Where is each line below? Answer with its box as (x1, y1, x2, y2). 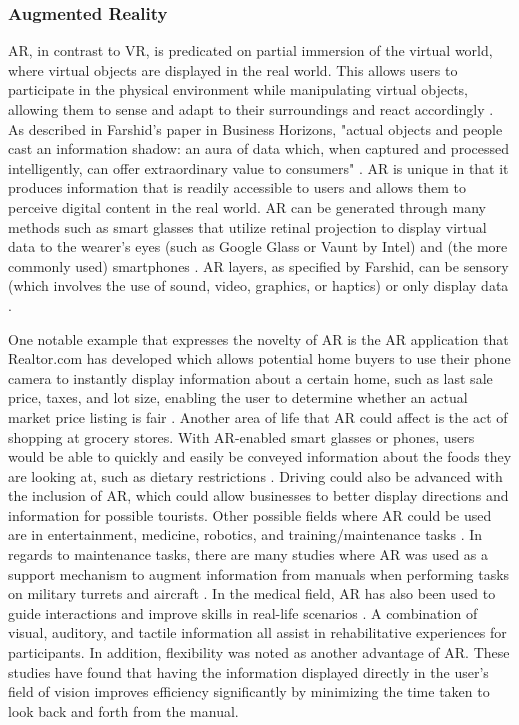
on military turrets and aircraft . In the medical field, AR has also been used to (8, 583, 496, 604)
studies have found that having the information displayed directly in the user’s (8, 661, 489, 682)
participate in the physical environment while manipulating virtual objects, (8, 79, 468, 100)
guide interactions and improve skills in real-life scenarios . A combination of (8, 602, 478, 623)
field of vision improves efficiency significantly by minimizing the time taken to (8, 681, 490, 702)
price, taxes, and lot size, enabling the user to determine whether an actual (8, 387, 468, 408)
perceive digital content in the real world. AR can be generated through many (8, 196, 486, 217)
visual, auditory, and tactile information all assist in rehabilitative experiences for (8, 622, 507, 643)
